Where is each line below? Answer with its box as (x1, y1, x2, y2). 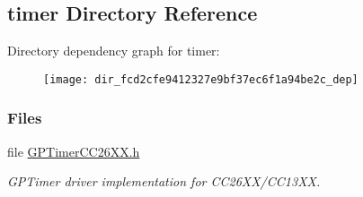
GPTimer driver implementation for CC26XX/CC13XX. (7, 172, 321, 191)
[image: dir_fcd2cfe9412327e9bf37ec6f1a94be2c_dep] (43, 73, 359, 86)
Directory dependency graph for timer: (7, 41, 220, 60)
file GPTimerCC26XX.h (7, 141, 140, 160)
